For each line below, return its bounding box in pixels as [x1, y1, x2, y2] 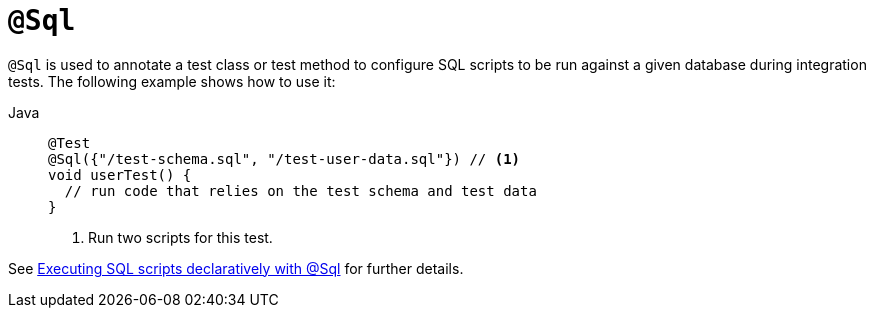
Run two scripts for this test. [88, 228, 273, 246]
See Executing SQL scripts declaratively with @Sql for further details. [8, 259, 464, 277]
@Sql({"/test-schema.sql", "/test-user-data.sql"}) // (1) [48, 150, 521, 167]
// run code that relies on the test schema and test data [64, 182, 537, 199]
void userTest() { [48, 166, 192, 183]
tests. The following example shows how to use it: [8, 72, 336, 90]
